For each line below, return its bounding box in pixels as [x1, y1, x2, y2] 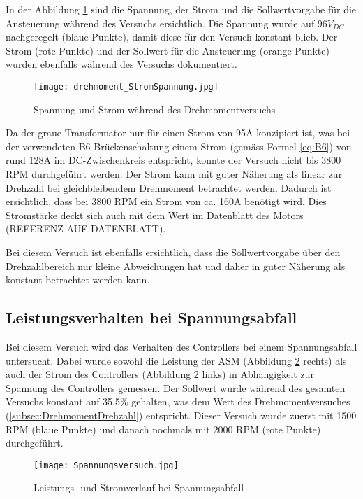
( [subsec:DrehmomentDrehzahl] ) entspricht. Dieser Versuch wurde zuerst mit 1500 [6, 407, 357, 422]
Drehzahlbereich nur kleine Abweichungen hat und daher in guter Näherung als [6, 258, 346, 273]
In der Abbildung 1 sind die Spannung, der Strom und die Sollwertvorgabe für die [6, 2, 357, 16]
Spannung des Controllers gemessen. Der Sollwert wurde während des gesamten [6, 380, 346, 395]
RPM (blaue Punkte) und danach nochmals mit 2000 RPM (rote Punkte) [6, 421, 321, 436]
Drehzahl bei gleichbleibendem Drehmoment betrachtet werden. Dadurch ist [6, 180, 332, 195]
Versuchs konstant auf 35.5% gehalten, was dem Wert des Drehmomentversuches [6, 394, 350, 409]
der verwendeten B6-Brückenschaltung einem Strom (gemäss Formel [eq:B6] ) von [6, 139, 352, 153]
